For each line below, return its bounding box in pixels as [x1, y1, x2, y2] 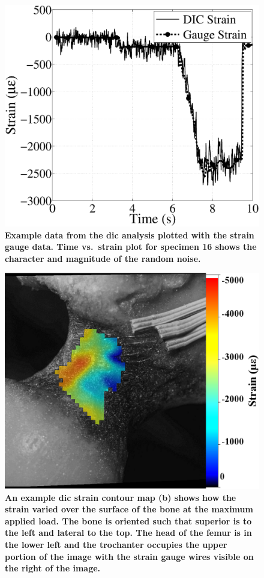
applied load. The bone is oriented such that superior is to [5, 514, 252, 527]
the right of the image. [5, 562, 101, 574]
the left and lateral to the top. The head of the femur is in [5, 526, 252, 539]
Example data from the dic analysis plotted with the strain [5, 228, 254, 241]
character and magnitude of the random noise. [5, 252, 201, 264]
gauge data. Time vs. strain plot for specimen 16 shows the [5, 240, 257, 253]
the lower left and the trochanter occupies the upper [5, 538, 227, 551]
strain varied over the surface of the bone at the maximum [5, 503, 253, 515]
